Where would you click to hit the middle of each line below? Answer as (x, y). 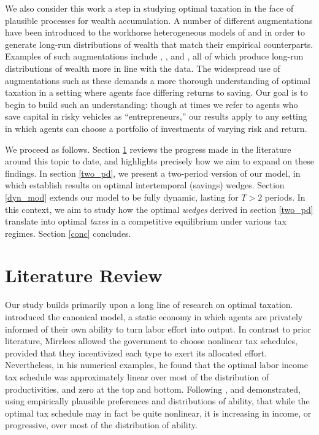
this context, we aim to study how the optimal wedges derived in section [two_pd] (159, 209)
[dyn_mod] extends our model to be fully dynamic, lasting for (122, 197)
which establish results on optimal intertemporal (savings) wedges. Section (145, 185)
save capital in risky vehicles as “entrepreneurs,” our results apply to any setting (156, 116)
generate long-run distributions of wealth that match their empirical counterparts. (159, 44)
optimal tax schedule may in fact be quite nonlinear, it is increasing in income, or (158, 413)
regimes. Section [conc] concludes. (68, 233)
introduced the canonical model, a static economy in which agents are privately (154, 317)
